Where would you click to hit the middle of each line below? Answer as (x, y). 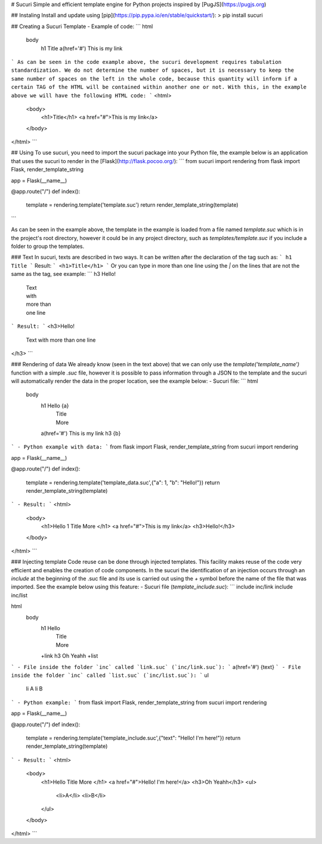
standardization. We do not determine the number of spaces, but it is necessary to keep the (153, 70)
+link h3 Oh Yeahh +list (69, 656)
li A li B (34, 689)
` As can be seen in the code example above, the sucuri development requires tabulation (146, 62)
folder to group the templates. (48, 246)
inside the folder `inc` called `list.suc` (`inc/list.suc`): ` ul (110, 675)
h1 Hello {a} (55, 406)
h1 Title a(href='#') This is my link (82, 48)
